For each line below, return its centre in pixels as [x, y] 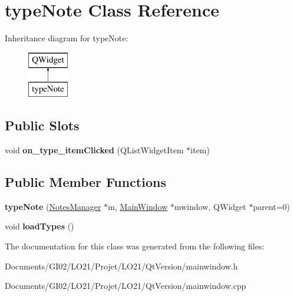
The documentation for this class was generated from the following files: [135, 246]
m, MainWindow [138, 206]
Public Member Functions [85, 182]
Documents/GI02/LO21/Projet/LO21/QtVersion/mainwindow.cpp [125, 286]
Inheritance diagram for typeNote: [67, 38]
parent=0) [272, 206]
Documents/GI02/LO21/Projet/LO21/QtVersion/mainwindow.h [121, 266]
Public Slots [42, 125]
